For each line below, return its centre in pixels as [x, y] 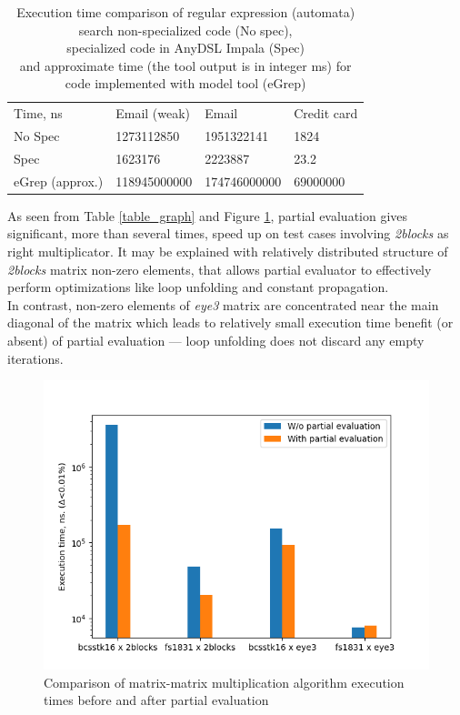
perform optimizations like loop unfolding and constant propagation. [198, 287]
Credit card [326, 113]
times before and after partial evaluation [156, 700]
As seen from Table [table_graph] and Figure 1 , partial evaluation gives [208, 215]
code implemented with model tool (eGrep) [185, 83]
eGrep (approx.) [59, 181]
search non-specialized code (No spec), [185, 30]
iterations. [35, 358]
